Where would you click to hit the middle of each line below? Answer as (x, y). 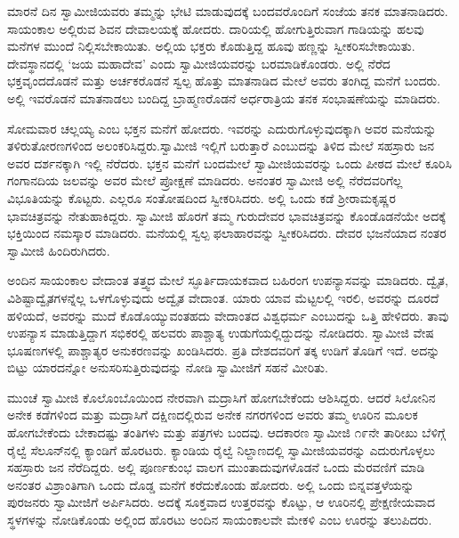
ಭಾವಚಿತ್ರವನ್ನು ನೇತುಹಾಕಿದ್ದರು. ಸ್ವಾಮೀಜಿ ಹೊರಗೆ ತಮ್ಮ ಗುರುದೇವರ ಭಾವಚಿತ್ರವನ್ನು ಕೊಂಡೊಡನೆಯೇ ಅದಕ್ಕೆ (226, 215)
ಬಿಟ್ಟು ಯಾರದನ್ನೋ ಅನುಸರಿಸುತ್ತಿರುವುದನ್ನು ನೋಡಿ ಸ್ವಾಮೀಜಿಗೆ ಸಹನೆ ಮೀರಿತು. (168, 367)
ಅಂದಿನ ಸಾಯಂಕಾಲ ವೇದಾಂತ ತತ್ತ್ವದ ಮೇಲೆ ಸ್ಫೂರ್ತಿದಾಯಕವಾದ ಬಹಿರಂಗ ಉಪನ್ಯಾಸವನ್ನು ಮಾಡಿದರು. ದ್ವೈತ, (228, 280)
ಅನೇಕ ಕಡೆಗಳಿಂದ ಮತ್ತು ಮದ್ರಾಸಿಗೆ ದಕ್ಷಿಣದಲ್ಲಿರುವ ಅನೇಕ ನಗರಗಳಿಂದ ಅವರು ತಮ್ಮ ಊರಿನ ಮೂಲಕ (213, 415)
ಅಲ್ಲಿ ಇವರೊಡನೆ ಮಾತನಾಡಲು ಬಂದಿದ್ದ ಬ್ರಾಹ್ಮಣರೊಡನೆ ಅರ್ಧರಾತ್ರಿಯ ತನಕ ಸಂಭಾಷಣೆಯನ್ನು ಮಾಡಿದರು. (224, 98)
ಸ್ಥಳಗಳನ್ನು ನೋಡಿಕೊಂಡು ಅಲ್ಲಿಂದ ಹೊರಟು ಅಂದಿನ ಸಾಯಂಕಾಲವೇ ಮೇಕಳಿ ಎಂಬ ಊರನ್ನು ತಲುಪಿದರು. (220, 520)
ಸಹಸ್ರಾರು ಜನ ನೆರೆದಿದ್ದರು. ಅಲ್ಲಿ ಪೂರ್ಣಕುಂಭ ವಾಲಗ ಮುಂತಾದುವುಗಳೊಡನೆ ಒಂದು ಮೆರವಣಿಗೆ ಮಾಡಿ (216, 467)
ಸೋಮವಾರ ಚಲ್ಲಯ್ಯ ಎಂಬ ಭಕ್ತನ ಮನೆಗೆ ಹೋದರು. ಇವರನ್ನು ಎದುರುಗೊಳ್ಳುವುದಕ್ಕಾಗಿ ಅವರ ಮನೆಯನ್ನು (222, 128)
